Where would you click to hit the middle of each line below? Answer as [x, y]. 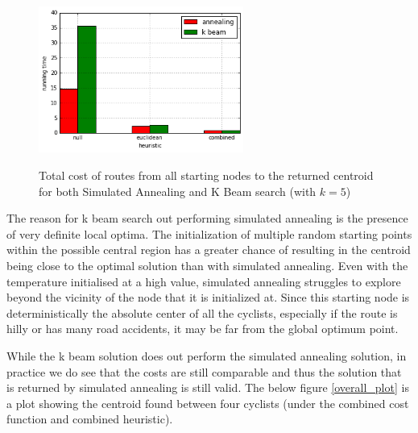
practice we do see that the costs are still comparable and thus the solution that [204, 371]
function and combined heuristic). [90, 419]
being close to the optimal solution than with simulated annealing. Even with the [207, 265]
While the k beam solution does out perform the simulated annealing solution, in [207, 355]
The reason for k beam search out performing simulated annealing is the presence [207, 218]
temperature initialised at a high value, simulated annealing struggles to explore [204, 281]
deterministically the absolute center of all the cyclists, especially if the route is [202, 312]
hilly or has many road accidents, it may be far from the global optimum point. [203, 329]
